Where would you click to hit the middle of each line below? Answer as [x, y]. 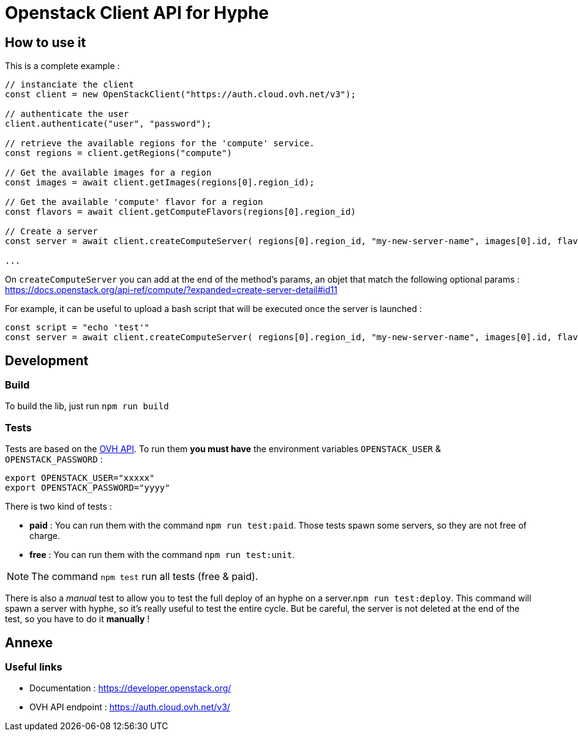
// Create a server [51, 232]
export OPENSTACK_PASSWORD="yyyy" [88, 488]
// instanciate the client [69, 85]
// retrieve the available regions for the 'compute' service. [160, 143]
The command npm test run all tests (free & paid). [145, 577]
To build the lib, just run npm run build [87, 406]
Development [47, 360]
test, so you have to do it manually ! [77, 619]
